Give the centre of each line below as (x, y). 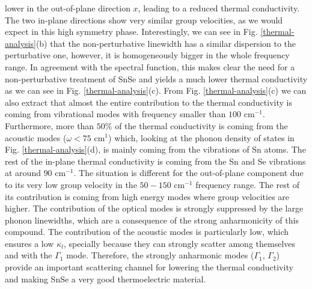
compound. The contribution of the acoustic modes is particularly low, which (147, 232)
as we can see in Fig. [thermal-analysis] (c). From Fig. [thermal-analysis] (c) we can (156, 90)
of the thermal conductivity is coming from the (201, 125)
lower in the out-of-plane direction (68, 8)
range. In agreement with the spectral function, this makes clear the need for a (150, 66)
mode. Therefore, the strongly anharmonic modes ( (160, 255)
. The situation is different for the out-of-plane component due (188, 173)
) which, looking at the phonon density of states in (201, 137)
